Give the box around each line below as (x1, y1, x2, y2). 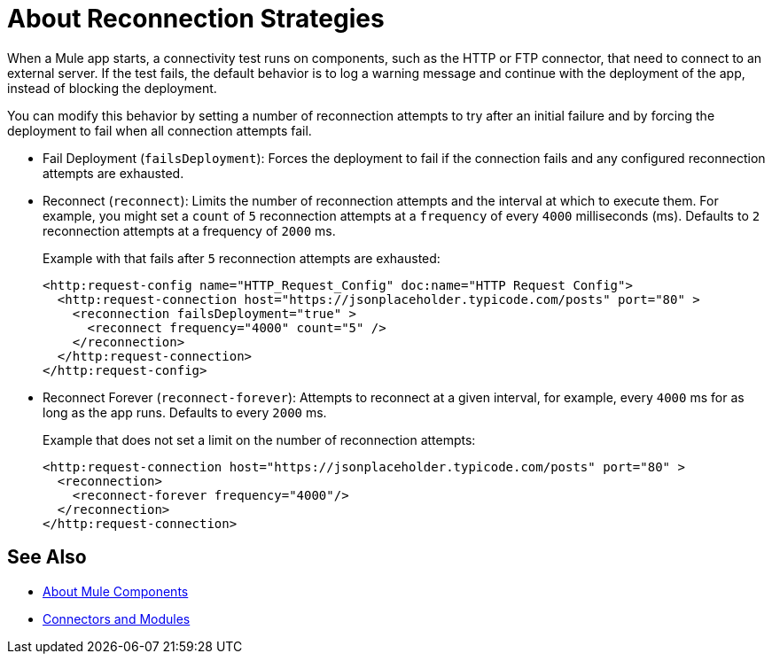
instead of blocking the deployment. (7, 80, 217, 96)
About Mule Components (43, 583, 189, 599)
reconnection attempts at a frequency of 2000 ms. (43, 222, 336, 238)
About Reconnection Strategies (7, 4, 385, 34)
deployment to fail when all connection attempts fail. (7, 122, 312, 138)
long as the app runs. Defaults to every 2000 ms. (43, 404, 327, 420)
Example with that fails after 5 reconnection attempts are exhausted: (43, 250, 441, 266)
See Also (7, 546, 87, 569)
